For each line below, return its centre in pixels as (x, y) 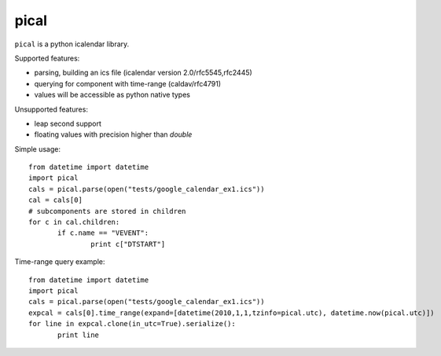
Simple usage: (38, 149)
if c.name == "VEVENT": (103, 233)
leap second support (68, 123)
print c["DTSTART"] (128, 244)
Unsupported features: (51, 109)
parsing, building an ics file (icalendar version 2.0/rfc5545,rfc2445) (143, 73)
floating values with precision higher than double (113, 134)
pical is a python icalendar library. (72, 44)
